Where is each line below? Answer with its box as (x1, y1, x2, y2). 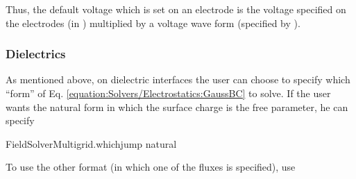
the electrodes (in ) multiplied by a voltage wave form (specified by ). (6, 15, 300, 30)
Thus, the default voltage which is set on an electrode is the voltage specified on (6, 2, 346, 16)
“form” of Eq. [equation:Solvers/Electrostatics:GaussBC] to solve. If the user (6, 86, 331, 100)
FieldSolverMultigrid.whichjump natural (6, 136, 177, 151)
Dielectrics (6, 45, 66, 62)
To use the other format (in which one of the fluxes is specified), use (6, 160, 296, 174)
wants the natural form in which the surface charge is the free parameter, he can (6, 99, 348, 114)
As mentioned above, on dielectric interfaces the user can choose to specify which (6, 72, 350, 87)
